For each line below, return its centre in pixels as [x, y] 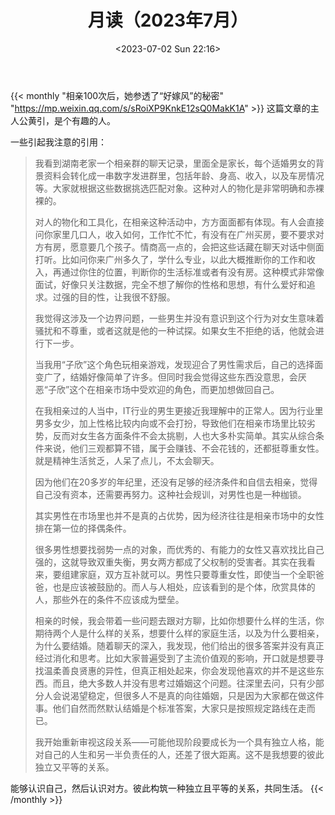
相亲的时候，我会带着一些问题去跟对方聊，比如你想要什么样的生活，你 [179, 620]
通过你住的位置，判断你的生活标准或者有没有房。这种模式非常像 [193, 272]
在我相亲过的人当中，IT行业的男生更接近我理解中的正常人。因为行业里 [179, 410]
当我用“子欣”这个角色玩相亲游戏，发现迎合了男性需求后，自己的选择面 [179, 364]
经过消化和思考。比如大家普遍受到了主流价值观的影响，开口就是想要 [175, 658]
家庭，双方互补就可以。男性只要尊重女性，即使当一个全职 [197, 574]
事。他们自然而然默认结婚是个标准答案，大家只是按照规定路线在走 [170, 708]
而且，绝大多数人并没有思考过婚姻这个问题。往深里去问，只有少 [184, 683]
